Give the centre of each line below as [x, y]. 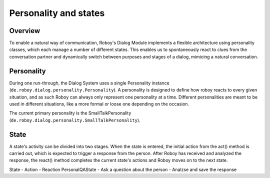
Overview [25, 31]
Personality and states [57, 13]
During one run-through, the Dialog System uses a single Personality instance [89, 83]
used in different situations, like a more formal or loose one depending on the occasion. [99, 104]
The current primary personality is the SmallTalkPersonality [70, 113]
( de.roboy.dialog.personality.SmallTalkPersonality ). [75, 120]
